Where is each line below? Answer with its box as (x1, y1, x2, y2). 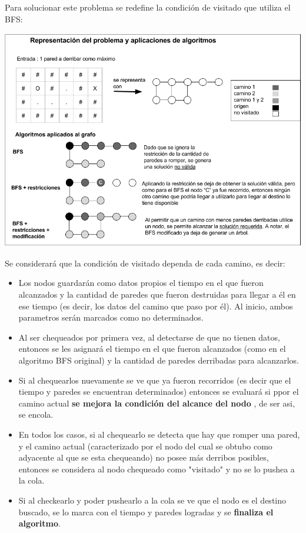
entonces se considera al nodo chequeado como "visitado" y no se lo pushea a (18, 462, 295, 475)
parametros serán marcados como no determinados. (18, 311, 204, 324)
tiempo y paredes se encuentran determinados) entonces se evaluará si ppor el (18, 385, 299, 398)
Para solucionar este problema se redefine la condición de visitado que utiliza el (5, 1, 291, 13)
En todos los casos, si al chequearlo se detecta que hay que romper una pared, (18, 428, 300, 441)
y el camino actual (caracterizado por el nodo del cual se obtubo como (18, 439, 272, 452)
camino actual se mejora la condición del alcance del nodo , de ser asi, (18, 397, 295, 409)
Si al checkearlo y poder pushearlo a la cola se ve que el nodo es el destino (18, 494, 286, 506)
